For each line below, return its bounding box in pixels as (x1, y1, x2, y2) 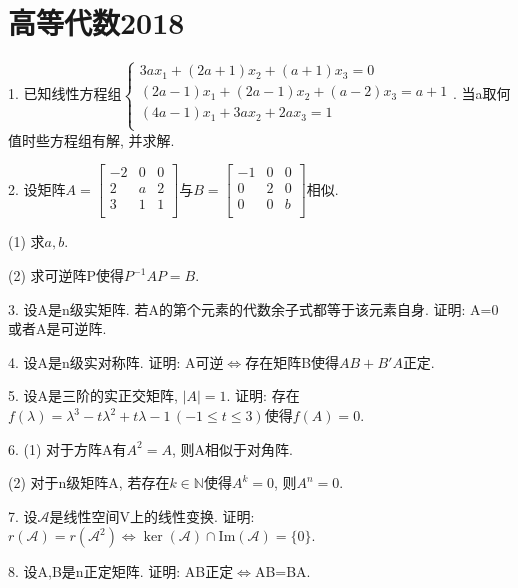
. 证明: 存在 (226, 385, 300, 406)
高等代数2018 (8, 2, 185, 43)
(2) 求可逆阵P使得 (8, 265, 125, 286)
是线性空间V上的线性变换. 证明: (49, 505, 255, 526)
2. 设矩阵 (8, 178, 66, 199)
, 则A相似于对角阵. (171, 438, 293, 459)
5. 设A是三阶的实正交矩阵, (8, 385, 178, 406)
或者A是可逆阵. (8, 318, 107, 339)
